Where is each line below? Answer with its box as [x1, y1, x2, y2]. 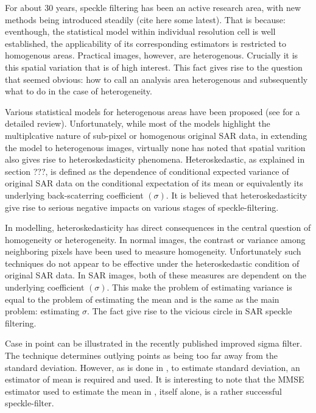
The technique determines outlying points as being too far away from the [5, 349, 278, 362]
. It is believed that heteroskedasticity [166, 188, 307, 201]
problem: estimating [5, 305, 80, 317]
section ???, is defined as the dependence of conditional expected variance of [5, 164, 289, 177]
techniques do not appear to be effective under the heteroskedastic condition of [5, 256, 300, 269]
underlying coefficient [5, 281, 85, 294]
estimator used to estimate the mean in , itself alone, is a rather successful [5, 384, 282, 397]
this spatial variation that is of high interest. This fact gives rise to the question [5, 60, 303, 73]
